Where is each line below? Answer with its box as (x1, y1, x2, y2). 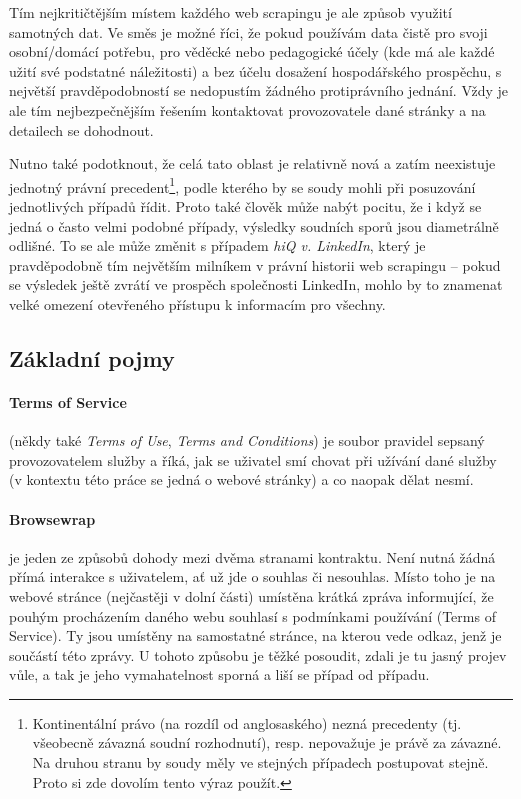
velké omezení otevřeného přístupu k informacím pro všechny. (9, 293, 386, 314)
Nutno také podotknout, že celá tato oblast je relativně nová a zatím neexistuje (9, 153, 496, 174)
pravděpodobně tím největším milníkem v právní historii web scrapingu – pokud (9, 254, 501, 275)
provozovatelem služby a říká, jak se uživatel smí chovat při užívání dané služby (9, 449, 497, 470)
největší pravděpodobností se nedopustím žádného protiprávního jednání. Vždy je (9, 80, 509, 101)
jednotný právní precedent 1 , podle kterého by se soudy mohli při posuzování (9, 173, 476, 197)
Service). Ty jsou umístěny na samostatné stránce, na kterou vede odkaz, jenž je (9, 625, 502, 646)
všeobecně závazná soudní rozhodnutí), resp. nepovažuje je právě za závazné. (32, 732, 502, 753)
